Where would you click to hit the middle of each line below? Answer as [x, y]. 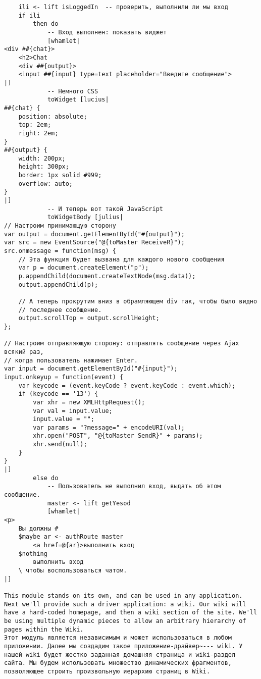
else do [46, 478]
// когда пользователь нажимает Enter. [71, 360]
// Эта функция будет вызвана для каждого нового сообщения [121, 259]
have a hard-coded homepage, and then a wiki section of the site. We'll [131, 613]
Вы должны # [38, 528]
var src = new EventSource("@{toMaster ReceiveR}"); [94, 243]
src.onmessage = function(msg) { [60, 251]
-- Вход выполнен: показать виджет [107, 32]
